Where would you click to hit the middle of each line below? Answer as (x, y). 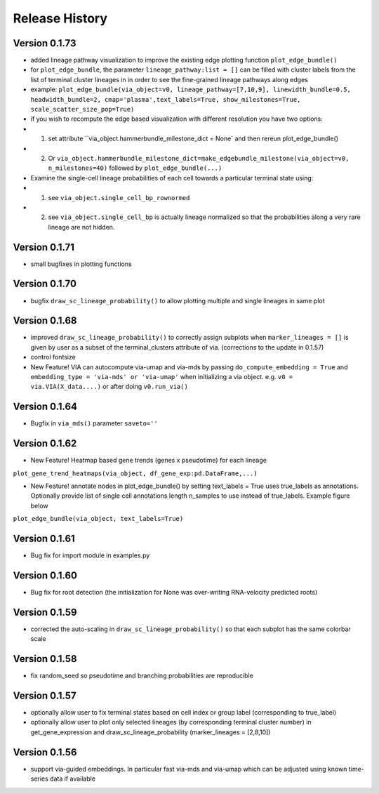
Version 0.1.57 (45, 695)
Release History (60, 18)
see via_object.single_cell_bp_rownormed (119, 197)
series (39, 779)
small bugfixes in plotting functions (81, 264)
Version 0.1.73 (45, 43)
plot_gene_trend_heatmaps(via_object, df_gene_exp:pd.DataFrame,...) (135, 473)
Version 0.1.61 (44, 538)
